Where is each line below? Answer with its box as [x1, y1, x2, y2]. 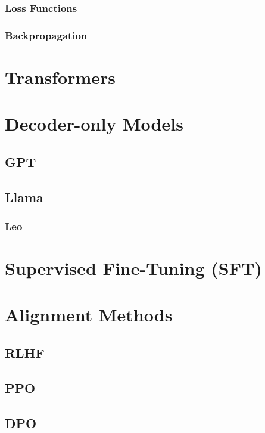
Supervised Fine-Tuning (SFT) [5, 256, 262, 280]
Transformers [5, 64, 116, 89]
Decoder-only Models [5, 112, 183, 136]
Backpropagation [5, 27, 88, 42]
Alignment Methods [5, 302, 173, 327]
